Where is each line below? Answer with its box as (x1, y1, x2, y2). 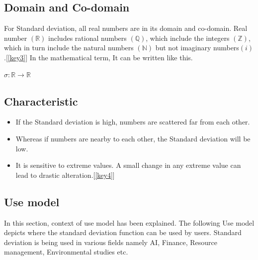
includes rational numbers (48, 32, 127, 43)
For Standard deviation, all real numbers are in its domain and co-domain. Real (4, 23, 248, 33)
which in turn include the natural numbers (4, 42, 134, 53)
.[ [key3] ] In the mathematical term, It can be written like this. (4, 52, 193, 62)
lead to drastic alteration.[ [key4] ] (15, 169, 115, 180)
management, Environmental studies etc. (4, 247, 128, 257)
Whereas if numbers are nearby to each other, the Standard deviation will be (15, 133, 251, 143)
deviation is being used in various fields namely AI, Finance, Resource (4, 237, 218, 247)
